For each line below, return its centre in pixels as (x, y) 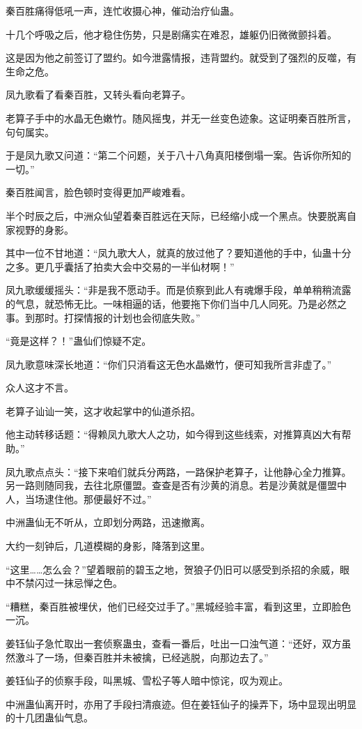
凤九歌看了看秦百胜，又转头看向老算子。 (98, 95)
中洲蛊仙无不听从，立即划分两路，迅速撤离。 (108, 522)
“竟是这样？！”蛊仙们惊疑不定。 (79, 341)
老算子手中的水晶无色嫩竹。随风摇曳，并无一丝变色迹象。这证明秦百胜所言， (181, 118)
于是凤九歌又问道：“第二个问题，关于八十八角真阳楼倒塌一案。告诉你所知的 (179, 155)
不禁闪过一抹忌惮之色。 (69, 583)
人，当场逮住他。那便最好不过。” (79, 498)
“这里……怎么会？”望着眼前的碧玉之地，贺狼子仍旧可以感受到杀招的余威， (173, 569)
